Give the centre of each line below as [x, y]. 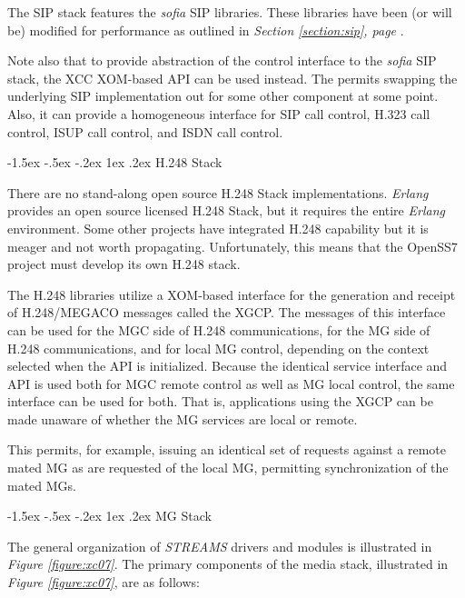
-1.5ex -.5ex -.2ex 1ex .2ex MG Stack [109, 516]
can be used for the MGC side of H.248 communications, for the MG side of [219, 329]
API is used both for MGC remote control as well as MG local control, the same [231, 383]
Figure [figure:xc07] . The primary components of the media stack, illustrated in [228, 564]
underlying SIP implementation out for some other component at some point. [223, 96]
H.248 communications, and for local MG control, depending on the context [218, 348]
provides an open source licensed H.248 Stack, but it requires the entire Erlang [226, 210]
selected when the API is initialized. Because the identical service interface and [228, 366]
